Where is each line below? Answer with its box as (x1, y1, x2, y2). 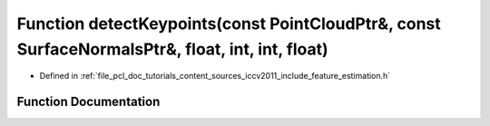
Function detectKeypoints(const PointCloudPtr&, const (16, 14, 442, 34)
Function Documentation (16, 94, 161, 110)
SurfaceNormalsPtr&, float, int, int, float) (16, 39, 328, 59)
